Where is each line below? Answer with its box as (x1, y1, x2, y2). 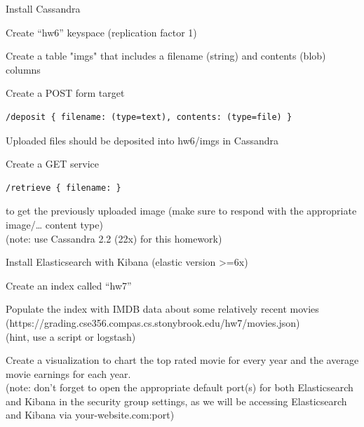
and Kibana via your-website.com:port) (6, 407, 175, 422)
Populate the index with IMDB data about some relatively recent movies (6, 301, 319, 316)
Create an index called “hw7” (6, 278, 132, 292)
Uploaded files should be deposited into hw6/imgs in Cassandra (6, 133, 279, 147)
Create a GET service (6, 156, 100, 171)
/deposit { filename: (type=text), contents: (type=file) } (6, 111, 292, 122)
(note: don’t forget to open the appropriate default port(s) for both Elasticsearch (6, 380, 353, 395)
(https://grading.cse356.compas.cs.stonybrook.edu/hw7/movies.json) (6, 315, 300, 330)
